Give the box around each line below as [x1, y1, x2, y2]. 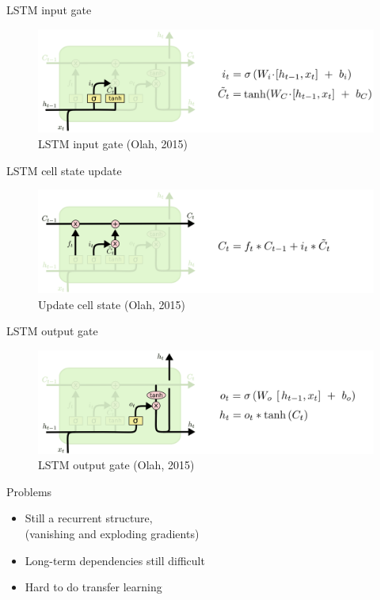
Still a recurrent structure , [25, 510, 153, 526]
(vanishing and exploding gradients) [25, 525, 199, 542]
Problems [6, 483, 52, 499]
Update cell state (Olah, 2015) [38, 296, 185, 312]
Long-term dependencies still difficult [25, 552, 205, 568]
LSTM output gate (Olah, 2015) [38, 457, 195, 473]
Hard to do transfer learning [25, 579, 162, 595]
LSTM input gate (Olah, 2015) [38, 136, 188, 152]
